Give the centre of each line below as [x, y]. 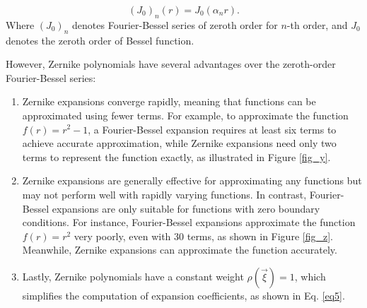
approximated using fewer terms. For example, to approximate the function [185, 115]
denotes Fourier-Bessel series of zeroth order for [175, 24]
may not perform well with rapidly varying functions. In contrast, [164, 194]
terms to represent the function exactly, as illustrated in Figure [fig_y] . [176, 156]
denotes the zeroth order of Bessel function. [100, 40]
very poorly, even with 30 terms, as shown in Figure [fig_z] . [203, 236]
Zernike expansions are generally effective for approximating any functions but [192, 180]
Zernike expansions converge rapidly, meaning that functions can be [169, 101]
